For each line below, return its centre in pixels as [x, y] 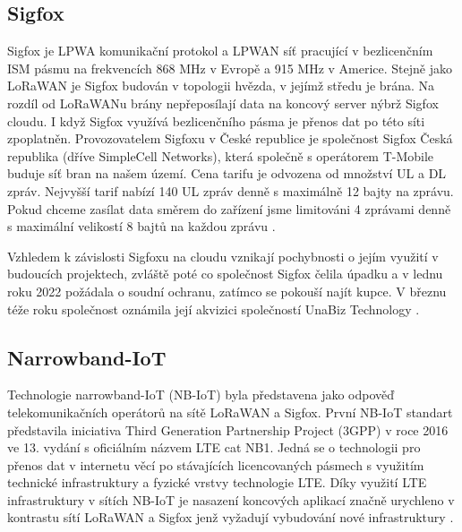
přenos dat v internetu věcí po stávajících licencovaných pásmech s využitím [216, 464]
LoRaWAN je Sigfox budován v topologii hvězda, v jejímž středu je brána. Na [221, 86]
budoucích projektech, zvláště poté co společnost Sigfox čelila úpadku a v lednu [225, 274]
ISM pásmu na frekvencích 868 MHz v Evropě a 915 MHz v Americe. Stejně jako [230, 68]
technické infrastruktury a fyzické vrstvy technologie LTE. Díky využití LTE [217, 482]
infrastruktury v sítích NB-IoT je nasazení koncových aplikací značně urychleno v [231, 499]
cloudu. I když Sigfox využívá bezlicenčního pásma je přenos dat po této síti [216, 120]
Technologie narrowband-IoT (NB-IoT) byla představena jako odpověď [201, 395]
